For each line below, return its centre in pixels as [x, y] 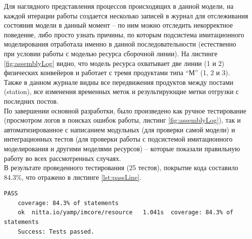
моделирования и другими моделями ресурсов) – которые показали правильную [122, 148]
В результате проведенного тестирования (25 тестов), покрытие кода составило [121, 167]
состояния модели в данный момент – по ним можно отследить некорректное [118, 25]
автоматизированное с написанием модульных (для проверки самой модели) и [119, 129]
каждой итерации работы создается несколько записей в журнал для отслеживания [126, 15]
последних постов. [31, 101]
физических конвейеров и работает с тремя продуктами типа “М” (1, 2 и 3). [117, 72]
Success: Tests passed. [56, 231]
